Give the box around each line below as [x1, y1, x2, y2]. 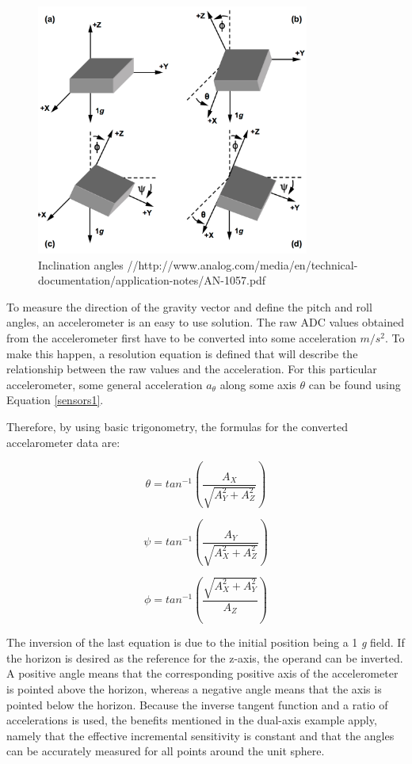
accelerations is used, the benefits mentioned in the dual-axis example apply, [6, 712, 377, 728]
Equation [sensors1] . [6, 392, 104, 408]
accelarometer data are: [6, 434, 120, 450]
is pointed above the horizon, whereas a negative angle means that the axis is [6, 681, 382, 697]
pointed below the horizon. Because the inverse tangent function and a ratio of [6, 696, 388, 712]
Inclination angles [38, 256, 124, 273]
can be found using [308, 376, 401, 392]
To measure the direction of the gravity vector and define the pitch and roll [6, 298, 372, 315]
